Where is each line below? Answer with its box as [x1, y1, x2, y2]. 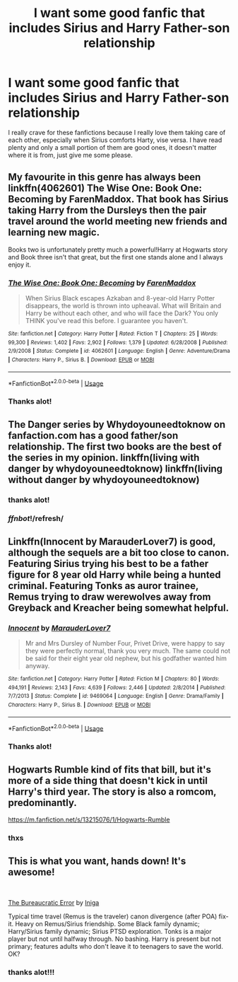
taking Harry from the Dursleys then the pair [8, 204, 207, 216]
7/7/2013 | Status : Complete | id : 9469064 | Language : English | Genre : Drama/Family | [8, 693, 225, 700]
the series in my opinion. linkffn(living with [8, 451, 200, 464]
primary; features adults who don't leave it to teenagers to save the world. [8, 942, 223, 950]
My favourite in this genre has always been [8, 171, 201, 183]
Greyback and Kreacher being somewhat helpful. [8, 602, 229, 614]
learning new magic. [8, 226, 100, 238]
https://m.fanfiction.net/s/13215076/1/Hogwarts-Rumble [8, 815, 170, 824]
